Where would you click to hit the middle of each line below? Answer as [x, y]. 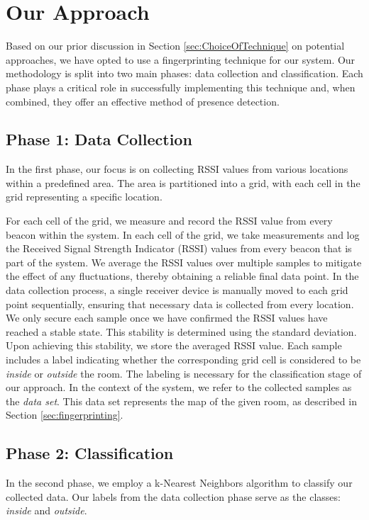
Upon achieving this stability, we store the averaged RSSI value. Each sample [174, 345]
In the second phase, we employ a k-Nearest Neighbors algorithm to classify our [179, 483]
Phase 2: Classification [90, 453]
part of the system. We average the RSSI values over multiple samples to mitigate [184, 262]
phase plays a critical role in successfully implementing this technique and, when [181, 87]
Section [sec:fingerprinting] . [65, 415]
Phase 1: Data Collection [99, 139]
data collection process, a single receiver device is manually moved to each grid [177, 290]
